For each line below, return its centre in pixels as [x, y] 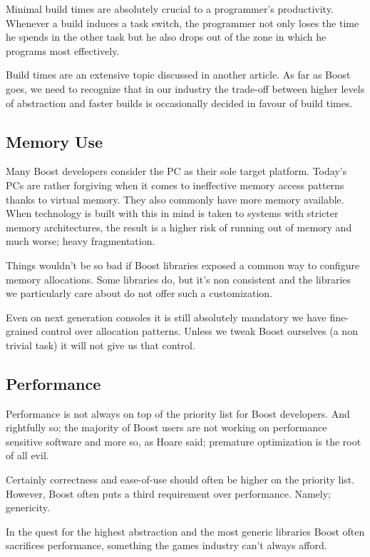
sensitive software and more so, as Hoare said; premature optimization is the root [184, 441]
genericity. [28, 507]
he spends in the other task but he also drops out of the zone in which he [166, 37]
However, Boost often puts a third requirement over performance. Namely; [168, 493]
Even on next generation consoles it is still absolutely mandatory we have [166, 317]
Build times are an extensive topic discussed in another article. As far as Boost [178, 75]
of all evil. [27, 455]
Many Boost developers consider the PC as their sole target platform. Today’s [176, 171]
